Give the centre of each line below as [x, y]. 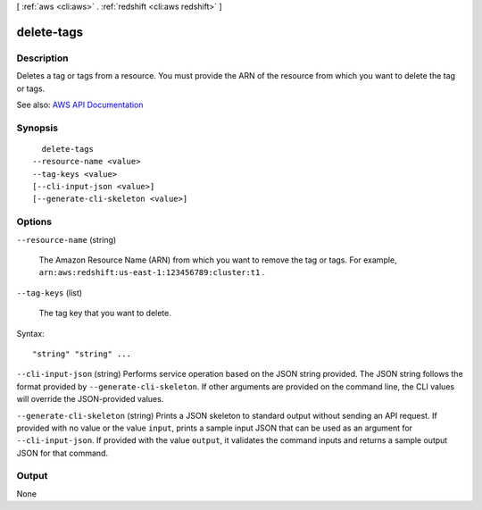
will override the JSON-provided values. [90, 399]
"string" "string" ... [82, 354]
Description [42, 58]
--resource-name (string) [66, 239]
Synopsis [37, 128]
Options [34, 222]
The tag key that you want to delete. [105, 314]
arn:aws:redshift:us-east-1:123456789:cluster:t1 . [152, 272]
